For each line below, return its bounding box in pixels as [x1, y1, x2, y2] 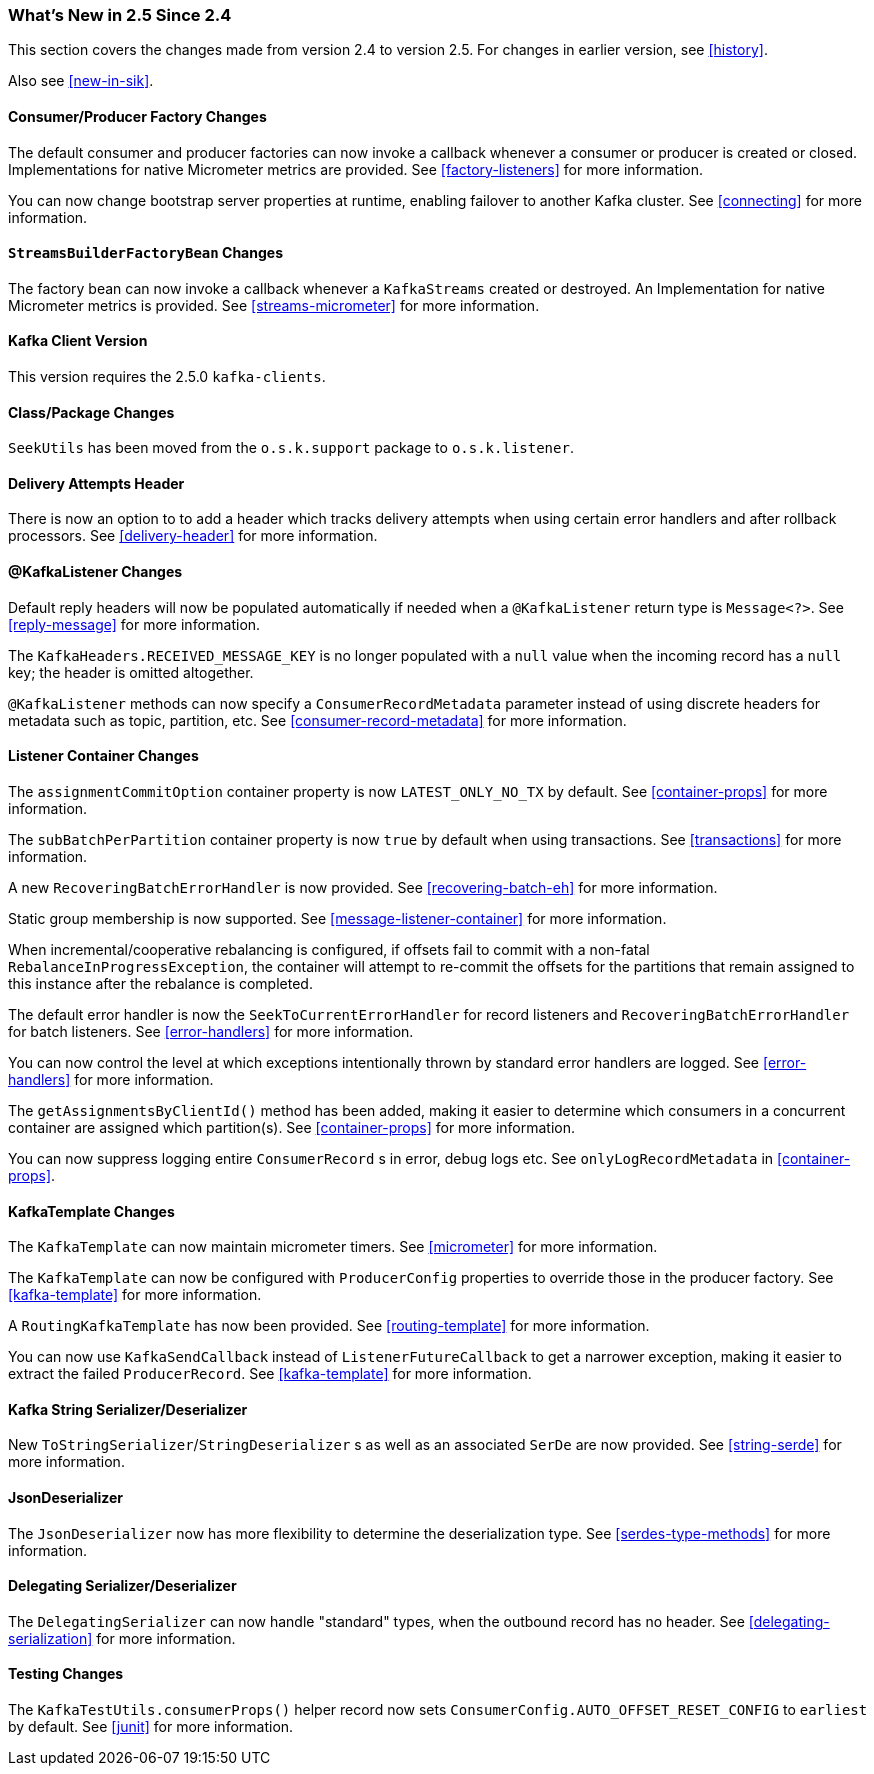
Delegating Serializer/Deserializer [8, 1577, 237, 1595]
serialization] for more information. [8, 1629, 236, 1647]
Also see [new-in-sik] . [8, 72, 154, 90]
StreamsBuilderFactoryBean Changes [8, 244, 283, 262]
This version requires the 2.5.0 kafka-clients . [8, 368, 326, 386]
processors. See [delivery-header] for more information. [8, 527, 378, 545]
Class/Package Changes [8, 403, 175, 421]
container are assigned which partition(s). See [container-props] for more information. [8, 1118, 576, 1136]
